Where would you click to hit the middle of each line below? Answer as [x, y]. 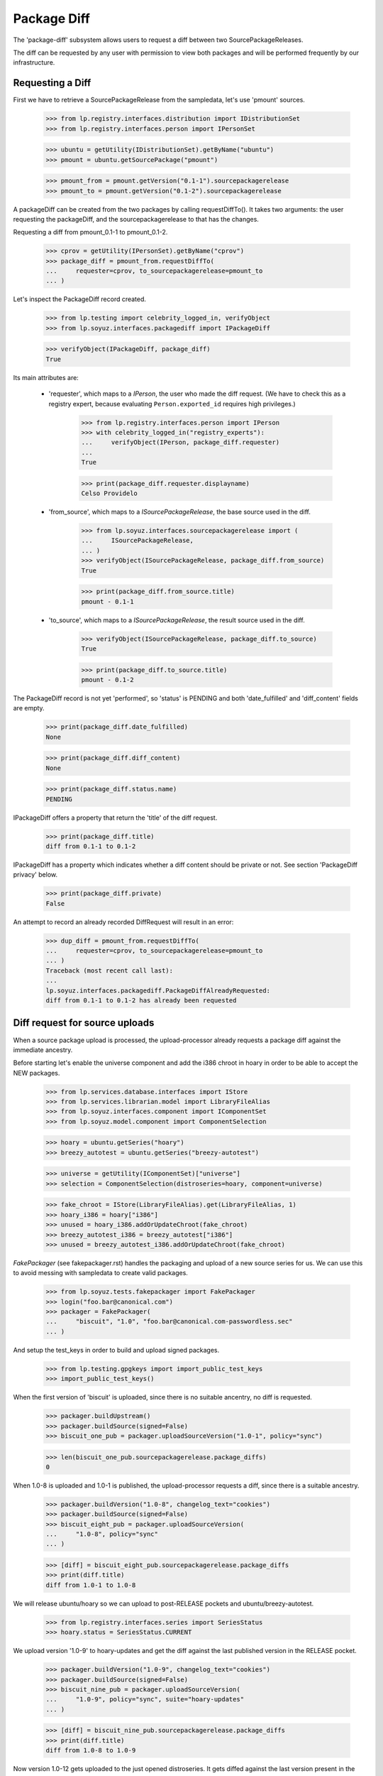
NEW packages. [37, 1073]
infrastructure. [34, 63]
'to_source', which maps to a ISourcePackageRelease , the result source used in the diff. [177, 620]
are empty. [29, 708]
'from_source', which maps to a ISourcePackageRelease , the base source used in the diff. [180, 512]
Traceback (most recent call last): [110, 970]
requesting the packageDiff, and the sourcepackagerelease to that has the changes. [136, 219]
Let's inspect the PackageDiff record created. [80, 299]
